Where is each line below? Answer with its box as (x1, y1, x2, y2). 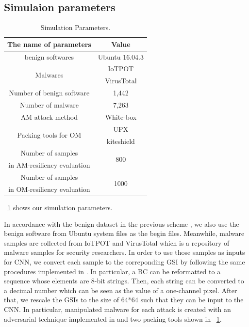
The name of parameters (7, 39, 91, 49)
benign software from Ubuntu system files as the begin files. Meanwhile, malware (4, 228, 245, 238)
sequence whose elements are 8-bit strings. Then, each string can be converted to (4, 276, 244, 286)
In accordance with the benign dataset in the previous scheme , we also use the (4, 218, 239, 229)
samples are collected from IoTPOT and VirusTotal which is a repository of (4, 237, 230, 248)
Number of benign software (9, 88, 90, 98)
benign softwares (24, 51, 74, 62)
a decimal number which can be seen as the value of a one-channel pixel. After (4, 285, 237, 295)
